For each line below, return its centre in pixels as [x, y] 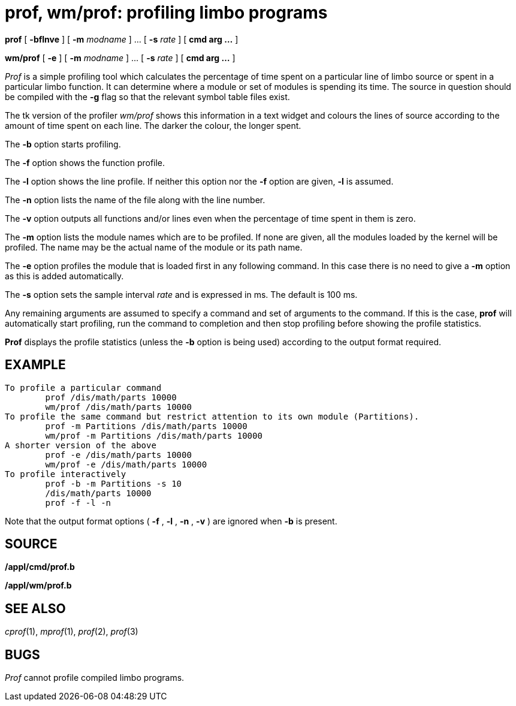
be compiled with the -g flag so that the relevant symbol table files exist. [147, 96]
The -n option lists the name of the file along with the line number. [135, 200]
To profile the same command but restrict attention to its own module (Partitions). [212, 416]
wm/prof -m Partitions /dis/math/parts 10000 [154, 435]
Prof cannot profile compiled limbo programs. [95, 678]
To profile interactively [66, 474]
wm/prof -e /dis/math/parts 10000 [126, 464]
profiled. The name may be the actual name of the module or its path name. [154, 247]
